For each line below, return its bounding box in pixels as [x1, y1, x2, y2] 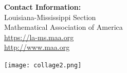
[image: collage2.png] [4, 61, 82, 69]
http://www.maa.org [4, 42, 70, 52]
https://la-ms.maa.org [4, 31, 74, 42]
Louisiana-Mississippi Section [4, 11, 96, 22]
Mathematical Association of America [4, 22, 123, 32]
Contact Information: [4, 2, 81, 12]
